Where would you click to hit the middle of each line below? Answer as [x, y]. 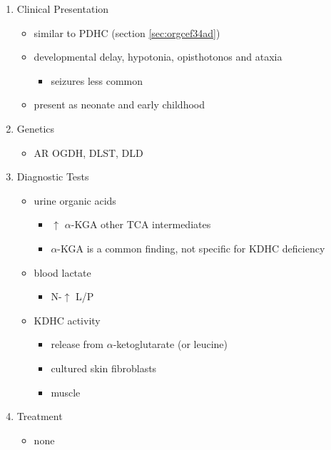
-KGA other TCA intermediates [141, 224]
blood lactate [62, 272]
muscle [66, 392]
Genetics [36, 128]
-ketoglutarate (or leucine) [170, 344]
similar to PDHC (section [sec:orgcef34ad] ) [127, 32]
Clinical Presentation [63, 9]
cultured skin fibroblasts [104, 368]
